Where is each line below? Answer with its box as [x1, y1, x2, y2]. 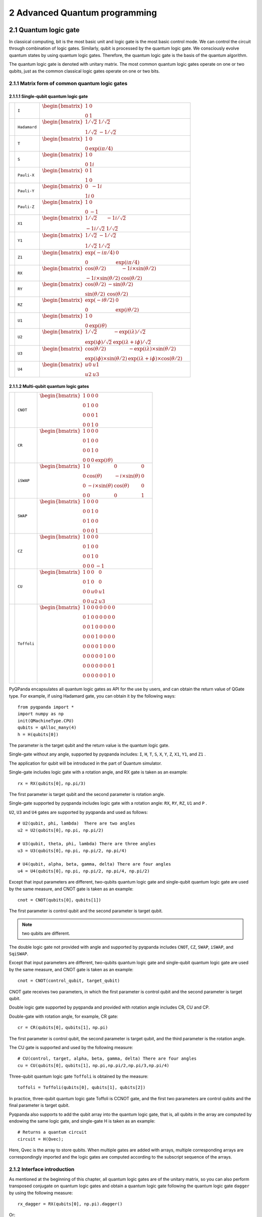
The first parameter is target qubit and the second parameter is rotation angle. [9, 791, 165, 797]
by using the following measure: [9, 1190, 73, 1196]
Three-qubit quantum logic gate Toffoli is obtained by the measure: [9, 1073, 149, 1079]
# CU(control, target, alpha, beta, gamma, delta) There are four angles [17, 1056, 197, 1061]
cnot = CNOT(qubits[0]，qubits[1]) [17, 897, 101, 903]
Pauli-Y [17, 188, 34, 194]
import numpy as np [17, 711, 64, 717]
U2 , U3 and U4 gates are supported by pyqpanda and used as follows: [9, 809, 148, 815]
